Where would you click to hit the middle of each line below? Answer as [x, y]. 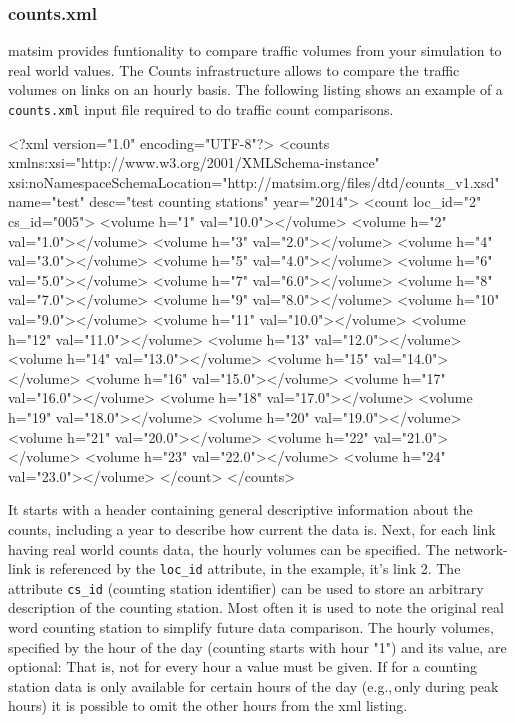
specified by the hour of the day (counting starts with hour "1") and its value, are [257, 646]
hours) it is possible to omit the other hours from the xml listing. [208, 705]
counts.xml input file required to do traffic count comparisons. [201, 109]
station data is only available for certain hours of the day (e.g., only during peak [253, 685]
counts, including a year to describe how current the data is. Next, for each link [252, 528]
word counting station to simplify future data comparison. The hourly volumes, [251, 627]
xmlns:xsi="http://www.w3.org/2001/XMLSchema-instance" [194, 162]
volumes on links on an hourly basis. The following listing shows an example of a [255, 89]
